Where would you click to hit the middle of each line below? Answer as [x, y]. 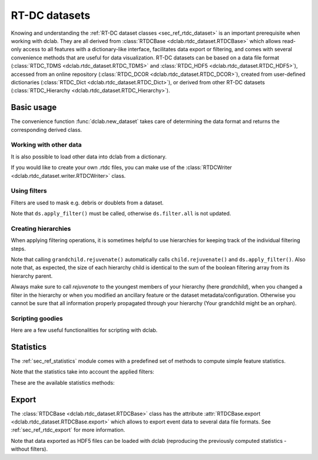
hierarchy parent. [32, 276]
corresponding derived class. [47, 130]
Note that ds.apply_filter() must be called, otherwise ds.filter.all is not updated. [121, 214]
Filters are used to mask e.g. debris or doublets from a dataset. [87, 203]
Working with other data [46, 145]
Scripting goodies [37, 318]
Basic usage [34, 107]
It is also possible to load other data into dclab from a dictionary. [89, 157]
